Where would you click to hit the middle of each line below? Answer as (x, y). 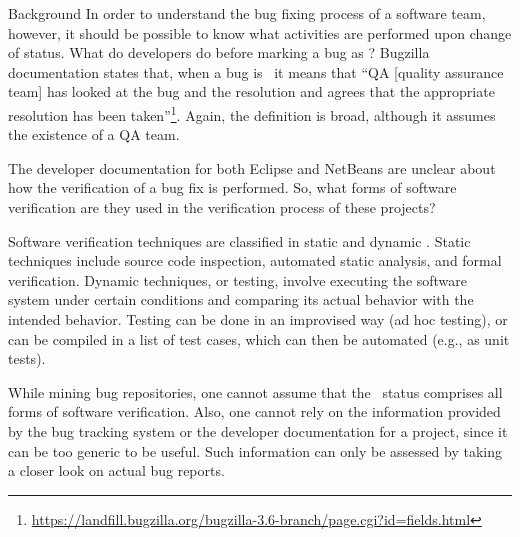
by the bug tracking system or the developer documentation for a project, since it (258, 430)
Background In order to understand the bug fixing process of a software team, (247, 13)
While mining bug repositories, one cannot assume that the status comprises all (255, 391)
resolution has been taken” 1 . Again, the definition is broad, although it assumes (252, 113)
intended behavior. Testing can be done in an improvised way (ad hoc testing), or (258, 318)
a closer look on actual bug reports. (116, 470)
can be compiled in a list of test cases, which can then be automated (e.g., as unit (259, 338)
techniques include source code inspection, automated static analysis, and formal (255, 260)
